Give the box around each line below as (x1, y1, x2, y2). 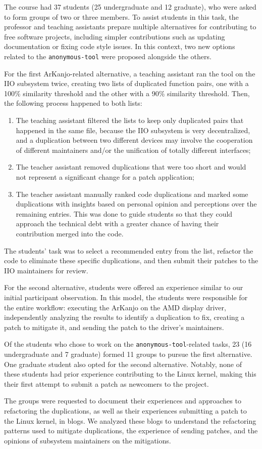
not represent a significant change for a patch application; (16, 171, 194, 182)
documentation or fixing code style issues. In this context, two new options (4, 41, 235, 52)
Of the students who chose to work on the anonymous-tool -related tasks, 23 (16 (4, 339, 252, 349)
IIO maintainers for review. (4, 265, 88, 275)
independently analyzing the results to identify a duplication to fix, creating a (4, 312, 245, 322)
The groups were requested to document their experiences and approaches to (4, 395, 241, 406)
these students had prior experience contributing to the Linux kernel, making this (4, 369, 256, 379)
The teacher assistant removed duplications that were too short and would (16, 161, 246, 172)
